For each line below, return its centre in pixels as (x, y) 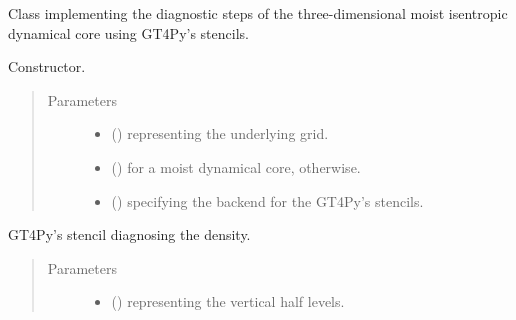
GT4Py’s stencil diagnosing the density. (129, 234)
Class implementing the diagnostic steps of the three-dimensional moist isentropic (258, 13)
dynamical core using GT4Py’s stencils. (128, 32)
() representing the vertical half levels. (228, 301)
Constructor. (47, 66)
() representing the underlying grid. (220, 133)
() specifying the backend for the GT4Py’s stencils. (267, 200)
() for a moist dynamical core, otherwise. (236, 166)
